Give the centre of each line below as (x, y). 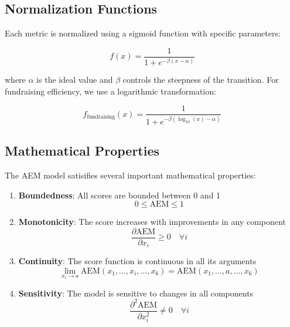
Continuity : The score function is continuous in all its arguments (137, 261)
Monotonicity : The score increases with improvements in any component (152, 222)
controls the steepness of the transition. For (201, 80)
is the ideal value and (75, 80)
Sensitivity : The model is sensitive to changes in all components (136, 293)
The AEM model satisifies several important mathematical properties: (130, 175)
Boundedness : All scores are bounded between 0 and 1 (120, 195)
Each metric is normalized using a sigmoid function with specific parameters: (143, 33)
